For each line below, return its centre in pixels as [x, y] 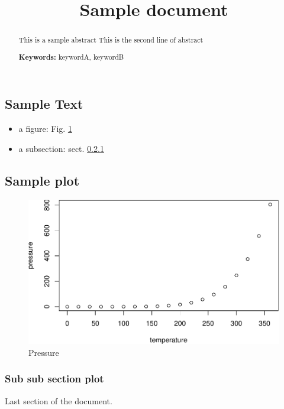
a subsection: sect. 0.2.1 [61, 148]
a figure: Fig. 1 [45, 129]
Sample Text [44, 104]
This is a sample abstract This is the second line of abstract [111, 40]
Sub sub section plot [54, 379]
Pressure [44, 352]
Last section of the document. [59, 400]
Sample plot [42, 180]
